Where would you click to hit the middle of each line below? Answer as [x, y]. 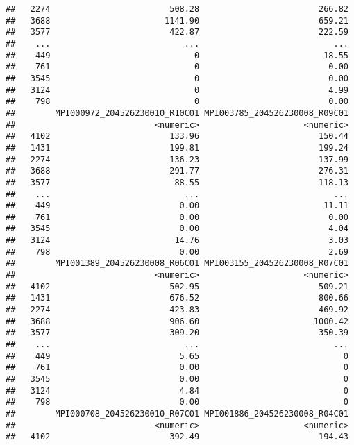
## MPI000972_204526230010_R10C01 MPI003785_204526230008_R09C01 [177, 113]
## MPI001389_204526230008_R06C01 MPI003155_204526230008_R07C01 [177, 263]
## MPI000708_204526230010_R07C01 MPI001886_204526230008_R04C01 [177, 413]
